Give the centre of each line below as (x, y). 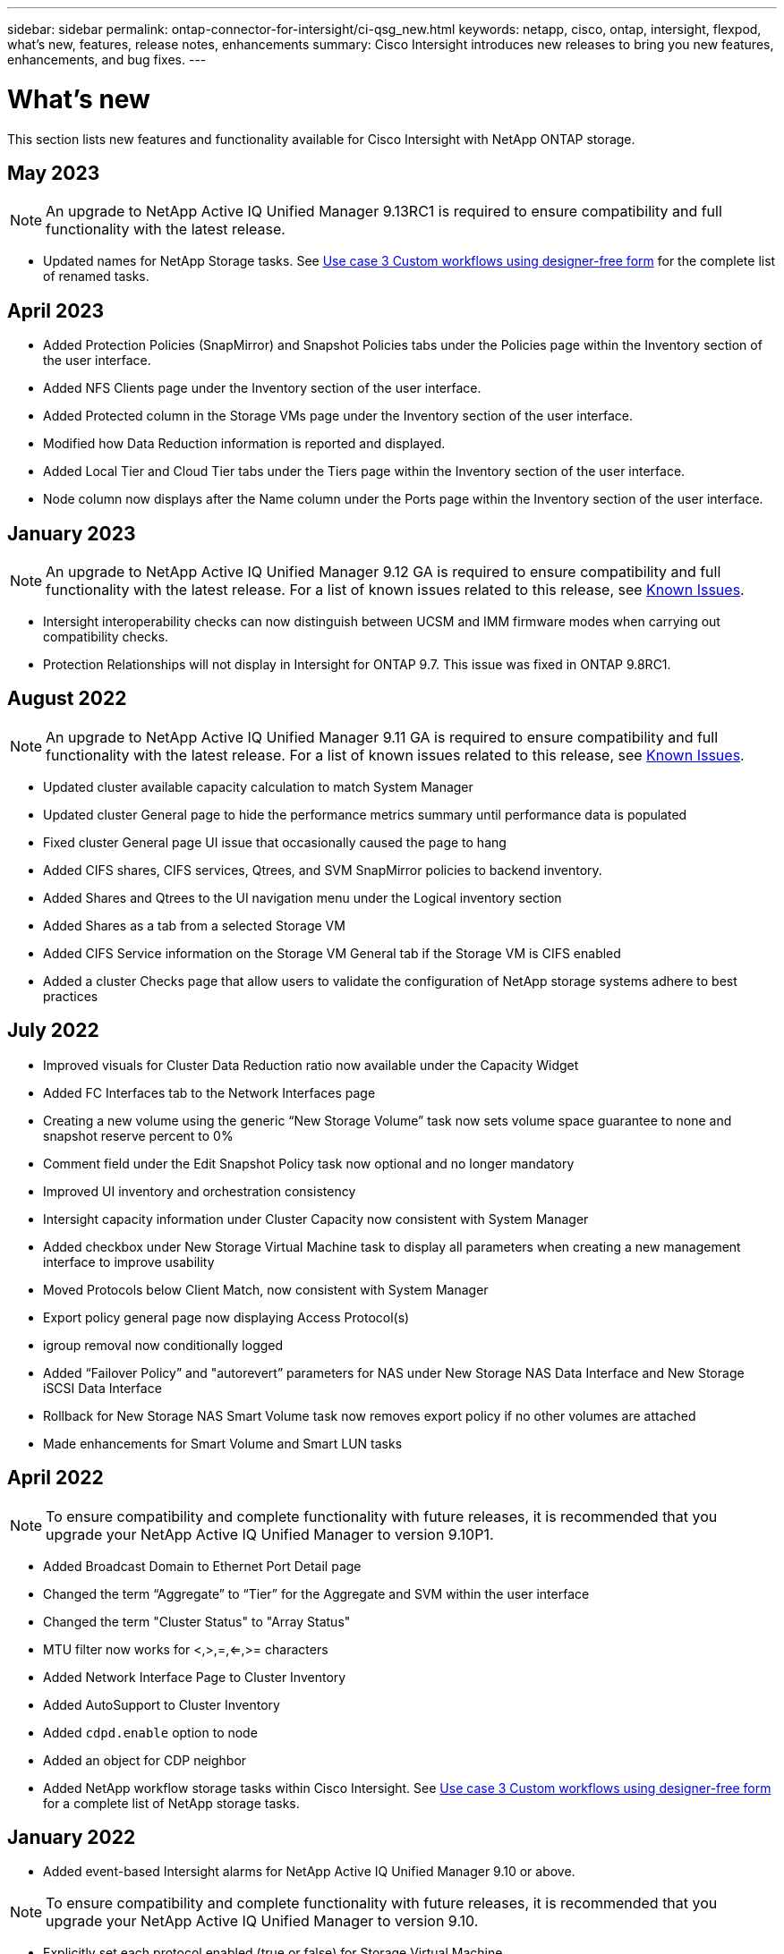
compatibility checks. (106, 637)
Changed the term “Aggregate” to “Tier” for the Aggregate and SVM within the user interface (316, 1593)
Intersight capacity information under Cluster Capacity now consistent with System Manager (316, 1219)
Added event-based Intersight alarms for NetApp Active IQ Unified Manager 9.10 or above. (309, 1872)
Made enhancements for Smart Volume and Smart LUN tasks (223, 1443)
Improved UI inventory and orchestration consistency (200, 1191)
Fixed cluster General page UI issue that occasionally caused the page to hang (275, 842)
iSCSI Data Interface (102, 1388)
